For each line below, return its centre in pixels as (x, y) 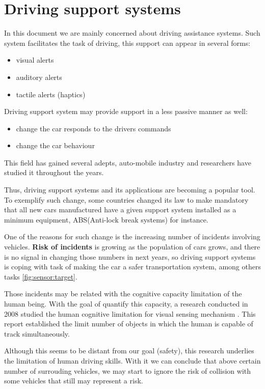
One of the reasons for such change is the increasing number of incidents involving (132, 237)
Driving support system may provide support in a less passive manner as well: (126, 111)
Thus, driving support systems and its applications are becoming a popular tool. (130, 190)
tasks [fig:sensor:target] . (41, 276)
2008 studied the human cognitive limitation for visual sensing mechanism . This (130, 313)
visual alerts (35, 60)
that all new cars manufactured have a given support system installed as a (120, 210)
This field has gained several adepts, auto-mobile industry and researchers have (128, 162)
